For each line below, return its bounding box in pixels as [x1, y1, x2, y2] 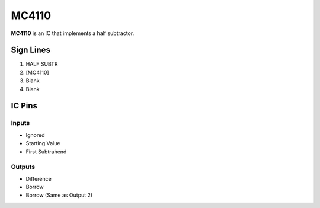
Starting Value [25, 140, 60, 147]
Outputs [11, 163, 36, 171]
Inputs [11, 119, 30, 127]
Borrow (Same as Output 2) [25, 191, 93, 199]
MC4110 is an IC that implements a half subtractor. [11, 30, 135, 37]
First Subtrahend [25, 148, 67, 155]
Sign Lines [11, 45, 50, 55]
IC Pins [11, 101, 38, 111]
